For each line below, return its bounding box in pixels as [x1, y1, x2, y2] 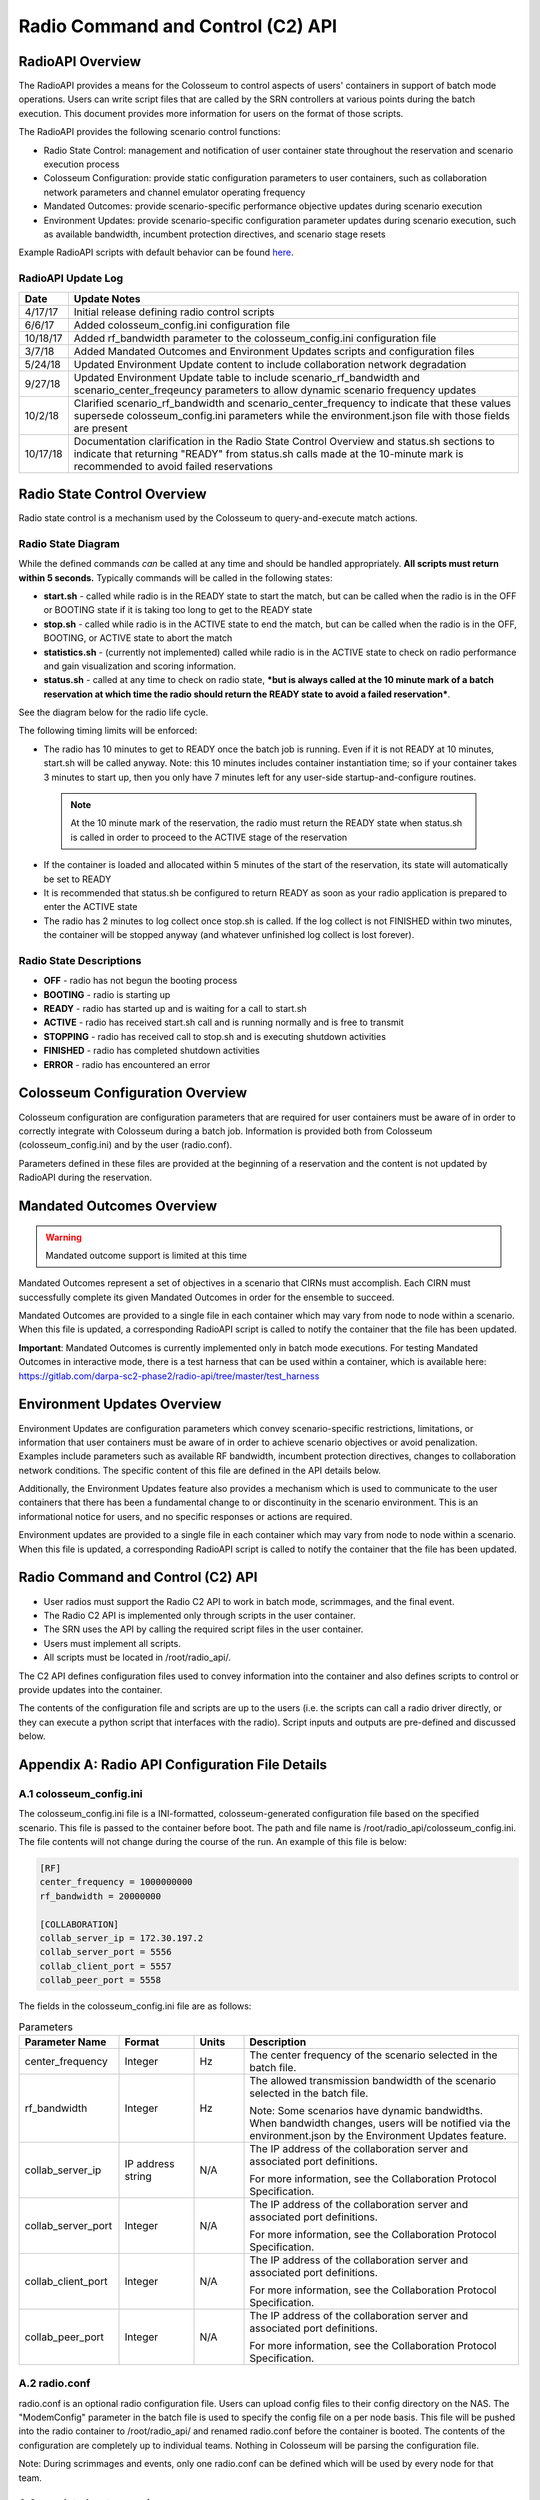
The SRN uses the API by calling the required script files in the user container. [43, 1623, 364, 1635]
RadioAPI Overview [18, 53, 142, 70]
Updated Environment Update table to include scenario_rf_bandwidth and [73, 370, 420, 384]
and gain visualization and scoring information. [43, 660, 237, 672]
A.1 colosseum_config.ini [18, 1786, 143, 1800]
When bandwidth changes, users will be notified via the [249, 2116, 511, 2130]
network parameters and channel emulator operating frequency [43, 186, 306, 198]
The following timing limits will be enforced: [18, 725, 198, 737]
